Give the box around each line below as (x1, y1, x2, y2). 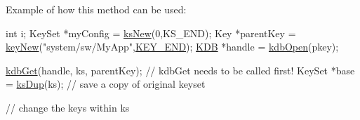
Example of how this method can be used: (6, 2, 187, 16)
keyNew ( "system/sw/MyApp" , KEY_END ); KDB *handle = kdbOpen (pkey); (6, 39, 339, 54)
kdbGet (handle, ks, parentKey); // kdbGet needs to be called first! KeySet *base (6, 62, 355, 77)
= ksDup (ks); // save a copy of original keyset (6, 76, 206, 91)
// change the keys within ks (6, 100, 130, 114)
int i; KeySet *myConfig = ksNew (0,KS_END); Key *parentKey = (6, 25, 296, 40)
